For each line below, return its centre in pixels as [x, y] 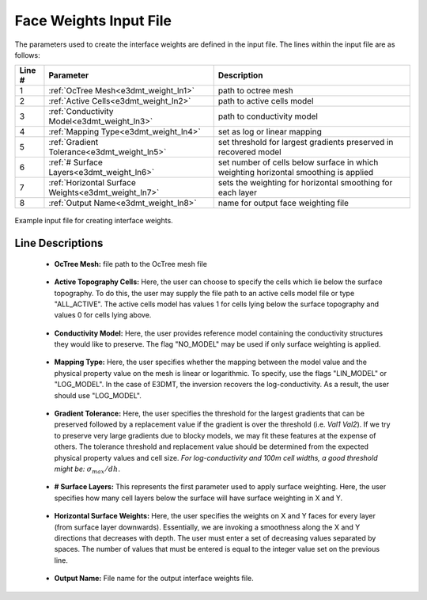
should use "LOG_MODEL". [98, 395]
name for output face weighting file [283, 203]
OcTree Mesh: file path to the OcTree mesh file [130, 264]
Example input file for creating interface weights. [94, 221]
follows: [27, 55]
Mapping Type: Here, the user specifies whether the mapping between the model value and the [211, 362]
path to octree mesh [255, 91]
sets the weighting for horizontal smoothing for [305, 183]
